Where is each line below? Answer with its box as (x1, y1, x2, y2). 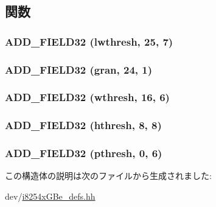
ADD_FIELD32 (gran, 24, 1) (5, 61, 153, 77)
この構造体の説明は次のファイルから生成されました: (5, 169, 212, 182)
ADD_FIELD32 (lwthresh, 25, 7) (5, 33, 173, 49)
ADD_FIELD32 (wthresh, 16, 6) (5, 89, 170, 105)
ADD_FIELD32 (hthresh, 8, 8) (5, 118, 162, 133)
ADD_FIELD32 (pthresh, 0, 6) (5, 146, 162, 161)
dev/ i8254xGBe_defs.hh (5, 189, 96, 202)
